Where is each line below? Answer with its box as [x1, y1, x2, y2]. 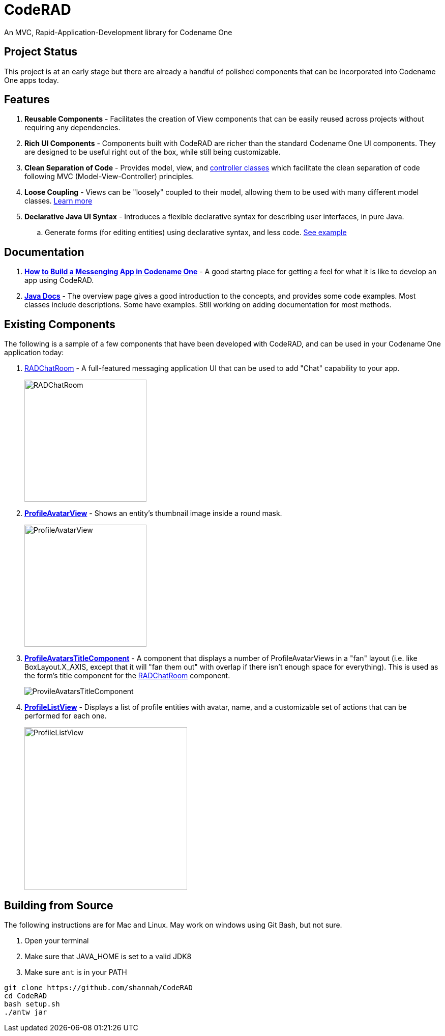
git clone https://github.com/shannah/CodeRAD [4, 983, 193, 992]
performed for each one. [24, 711, 107, 721]
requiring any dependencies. [24, 123, 121, 132]
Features [4, 93, 50, 106]
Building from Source [4, 899, 113, 912]
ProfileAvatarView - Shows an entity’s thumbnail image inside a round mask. [24, 509, 282, 518]
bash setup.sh [4, 999, 60, 1008]
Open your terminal [24, 936, 89, 945]
